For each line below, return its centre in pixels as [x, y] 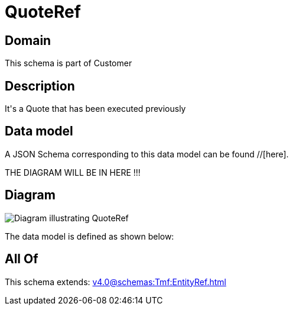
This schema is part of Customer [69, 63]
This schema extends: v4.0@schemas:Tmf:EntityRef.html [115, 282]
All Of [22, 259]
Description [40, 86]
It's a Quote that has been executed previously [95, 109]
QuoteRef [43, 12]
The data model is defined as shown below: [89, 236]
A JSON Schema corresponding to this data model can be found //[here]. [147, 154]
